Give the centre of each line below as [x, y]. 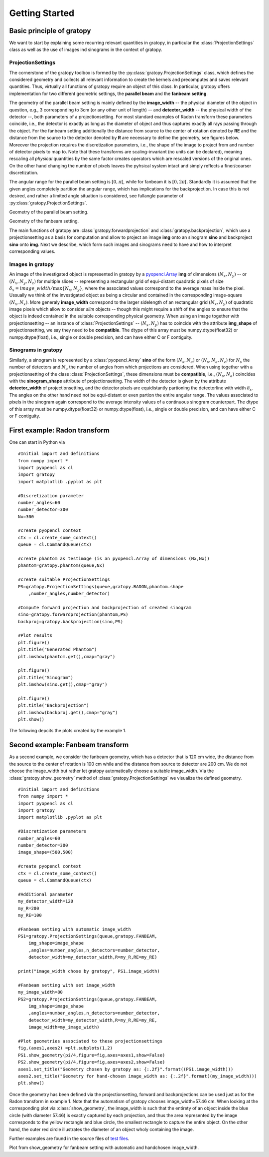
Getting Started [42, 13]
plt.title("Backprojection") [54, 705]
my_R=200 [29, 908]
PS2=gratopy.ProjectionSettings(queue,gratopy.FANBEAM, [88, 999]
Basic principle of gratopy [50, 31]
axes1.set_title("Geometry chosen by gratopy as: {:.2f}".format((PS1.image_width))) [126, 1069]
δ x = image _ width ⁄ [31, 289]
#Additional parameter [46, 894]
